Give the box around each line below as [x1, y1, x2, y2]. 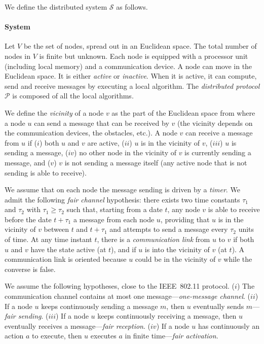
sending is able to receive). [5, 167, 87, 178]
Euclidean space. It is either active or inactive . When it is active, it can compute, [5, 71, 257, 81]
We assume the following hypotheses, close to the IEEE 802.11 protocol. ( [5, 281, 235, 291]
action [5, 330, 24, 341]
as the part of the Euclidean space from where [111, 107, 255, 118]
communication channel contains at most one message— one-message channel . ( [5, 291, 251, 301]
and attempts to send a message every [109, 224, 228, 234]
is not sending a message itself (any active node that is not [64, 157, 247, 167]
